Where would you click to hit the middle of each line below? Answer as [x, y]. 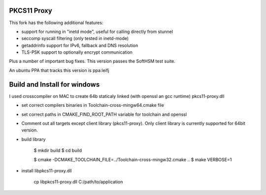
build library [33, 139]
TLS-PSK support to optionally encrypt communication [77, 52]
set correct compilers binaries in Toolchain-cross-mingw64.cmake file [93, 105]
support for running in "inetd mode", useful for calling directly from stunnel [97, 32]
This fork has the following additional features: [56, 23]
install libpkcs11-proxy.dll [47, 170]
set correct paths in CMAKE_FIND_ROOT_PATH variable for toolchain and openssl [104, 114]
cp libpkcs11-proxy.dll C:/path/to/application [78, 182]
